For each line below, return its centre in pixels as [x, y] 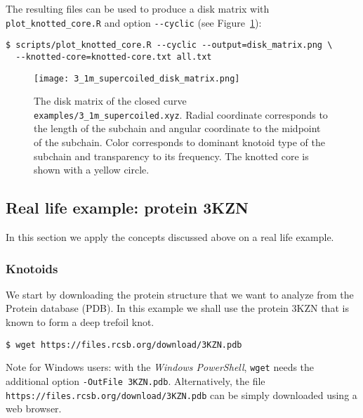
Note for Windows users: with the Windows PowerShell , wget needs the [160, 367]
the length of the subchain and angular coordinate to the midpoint [177, 128]
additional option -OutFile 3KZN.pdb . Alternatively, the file [136, 380]
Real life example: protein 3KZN [127, 208]
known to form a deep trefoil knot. [80, 322]
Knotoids [32, 268]
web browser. [34, 409]
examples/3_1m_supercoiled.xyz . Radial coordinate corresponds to [181, 114]
